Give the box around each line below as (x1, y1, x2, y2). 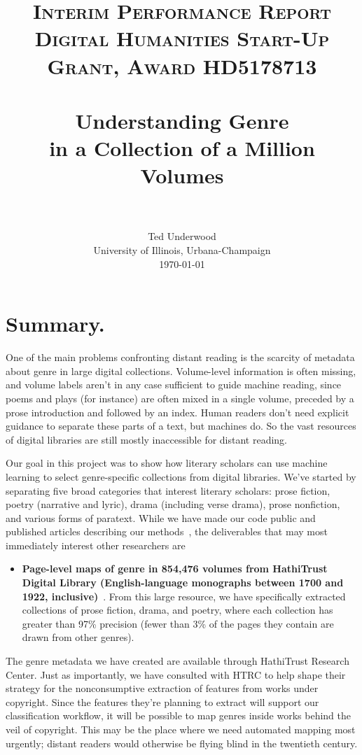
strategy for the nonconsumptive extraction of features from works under (6, 681, 319, 696)
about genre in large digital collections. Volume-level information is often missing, (6, 363, 356, 378)
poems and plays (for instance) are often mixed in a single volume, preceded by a (6, 390, 354, 405)
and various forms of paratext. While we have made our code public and (6, 510, 316, 525)
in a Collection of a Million (49, 134, 315, 162)
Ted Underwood (148, 229, 216, 244)
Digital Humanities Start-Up (34, 24, 330, 52)
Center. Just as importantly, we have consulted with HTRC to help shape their (6, 667, 346, 682)
